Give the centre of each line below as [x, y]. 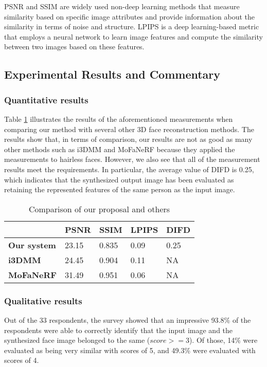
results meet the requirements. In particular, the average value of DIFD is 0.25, [129, 169]
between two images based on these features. [74, 47]
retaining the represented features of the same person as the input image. [120, 189]
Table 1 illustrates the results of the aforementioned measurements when [119, 118]
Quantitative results [46, 99]
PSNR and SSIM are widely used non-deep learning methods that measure [122, 6]
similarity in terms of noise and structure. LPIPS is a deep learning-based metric [132, 26]
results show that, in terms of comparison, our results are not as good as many [128, 139]
